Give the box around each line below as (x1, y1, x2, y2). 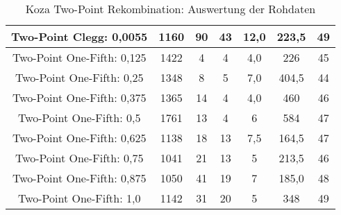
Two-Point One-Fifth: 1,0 (17, 190, 141, 206)
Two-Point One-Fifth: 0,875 (12, 170, 147, 186)
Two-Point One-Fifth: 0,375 (12, 89, 147, 105)
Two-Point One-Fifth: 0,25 (15, 69, 144, 85)
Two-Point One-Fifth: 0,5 (17, 110, 141, 126)
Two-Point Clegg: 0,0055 (11, 28, 148, 44)
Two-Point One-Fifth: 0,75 (15, 150, 144, 166)
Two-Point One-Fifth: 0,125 (12, 49, 147, 65)
